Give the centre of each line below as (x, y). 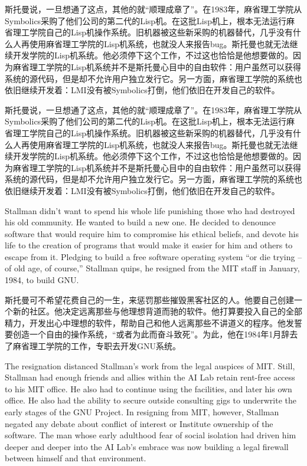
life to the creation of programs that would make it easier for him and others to (149, 245)
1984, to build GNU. (42, 280)
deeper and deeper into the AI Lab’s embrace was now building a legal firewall (147, 446)
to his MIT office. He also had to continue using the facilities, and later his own (148, 388)
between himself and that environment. (76, 458)
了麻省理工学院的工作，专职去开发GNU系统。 (93, 346)
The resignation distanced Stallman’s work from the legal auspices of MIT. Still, (150, 365)
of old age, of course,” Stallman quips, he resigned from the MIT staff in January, (152, 268)
